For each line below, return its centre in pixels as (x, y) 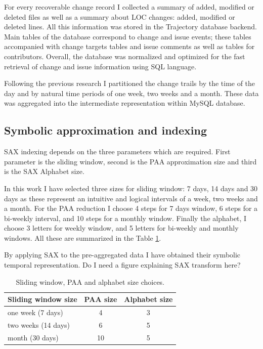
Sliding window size (42, 299)
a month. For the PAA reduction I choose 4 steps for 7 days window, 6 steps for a (131, 208)
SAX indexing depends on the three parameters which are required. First (117, 151)
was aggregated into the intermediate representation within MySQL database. (125, 103)
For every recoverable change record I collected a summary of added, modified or (129, 7)
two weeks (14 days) (39, 324)
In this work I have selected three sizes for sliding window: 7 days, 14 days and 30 (131, 188)
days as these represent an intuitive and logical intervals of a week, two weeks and (131, 198)
